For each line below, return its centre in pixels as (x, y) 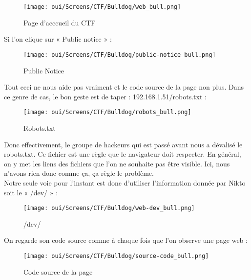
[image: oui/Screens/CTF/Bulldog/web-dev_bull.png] (109, 208)
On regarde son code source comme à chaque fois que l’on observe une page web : (126, 240)
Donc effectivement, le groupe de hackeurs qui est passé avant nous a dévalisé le (123, 144)
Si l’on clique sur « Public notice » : (58, 39)
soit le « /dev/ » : (31, 192)
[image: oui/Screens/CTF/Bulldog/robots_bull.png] (107, 112)
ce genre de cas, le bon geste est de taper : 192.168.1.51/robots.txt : (105, 96)
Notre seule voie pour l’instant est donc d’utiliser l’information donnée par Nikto (125, 182)
